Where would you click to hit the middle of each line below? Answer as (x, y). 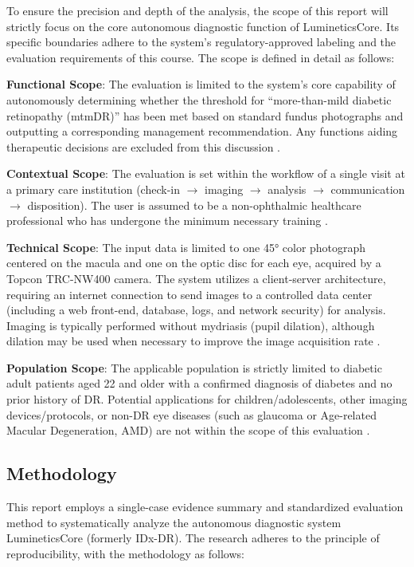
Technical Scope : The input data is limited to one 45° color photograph (186, 247)
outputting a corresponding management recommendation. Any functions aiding (202, 131)
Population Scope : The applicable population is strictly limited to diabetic (194, 367)
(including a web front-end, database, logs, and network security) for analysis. (196, 310)
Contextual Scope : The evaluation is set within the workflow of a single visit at (206, 173)
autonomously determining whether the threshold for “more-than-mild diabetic (199, 99)
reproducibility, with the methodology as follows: (125, 553)
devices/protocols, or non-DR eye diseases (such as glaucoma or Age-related (191, 414)
